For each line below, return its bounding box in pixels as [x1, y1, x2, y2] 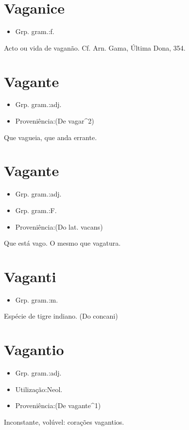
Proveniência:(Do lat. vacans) [15, 221, 103, 232]
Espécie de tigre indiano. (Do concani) [4, 311, 118, 321]
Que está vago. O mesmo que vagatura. [4, 238, 121, 248]
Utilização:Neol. [15, 384, 63, 394]
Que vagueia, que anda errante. [4, 132, 97, 142]
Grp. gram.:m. [15, 294, 58, 305]
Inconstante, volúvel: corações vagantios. [4, 416, 124, 427]
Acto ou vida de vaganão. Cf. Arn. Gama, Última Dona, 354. [4, 42, 186, 53]
